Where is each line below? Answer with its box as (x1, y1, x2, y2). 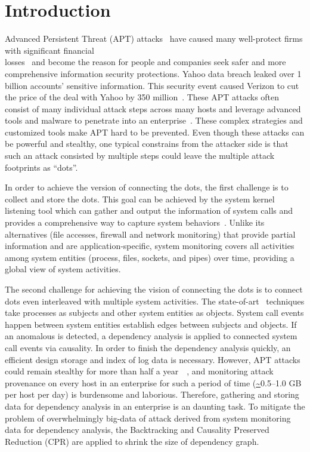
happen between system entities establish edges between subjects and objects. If (5, 318, 297, 330)
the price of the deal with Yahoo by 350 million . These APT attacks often (5, 91, 280, 103)
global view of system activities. (5, 263, 121, 275)
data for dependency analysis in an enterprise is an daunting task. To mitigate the (5, 399, 305, 412)
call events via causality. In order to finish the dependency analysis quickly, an (5, 341, 291, 353)
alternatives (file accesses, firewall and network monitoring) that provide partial (5, 227, 296, 240)
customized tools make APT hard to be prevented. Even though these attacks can (5, 125, 305, 138)
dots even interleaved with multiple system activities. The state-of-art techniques (5, 294, 305, 307)
